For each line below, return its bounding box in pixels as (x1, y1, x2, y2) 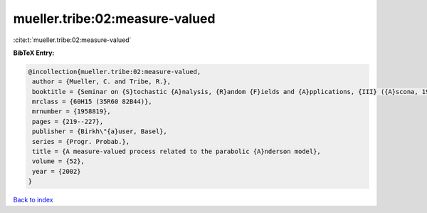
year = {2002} (32, 167, 81, 175)
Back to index (13, 196, 53, 204)
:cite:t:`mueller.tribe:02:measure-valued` (13, 36, 132, 44)
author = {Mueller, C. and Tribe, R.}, (32, 78, 171, 85)
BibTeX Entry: (13, 48, 55, 57)
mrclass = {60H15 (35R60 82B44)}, (32, 98, 152, 106)
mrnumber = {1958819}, (32, 108, 112, 115)
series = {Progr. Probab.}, (32, 137, 130, 145)
